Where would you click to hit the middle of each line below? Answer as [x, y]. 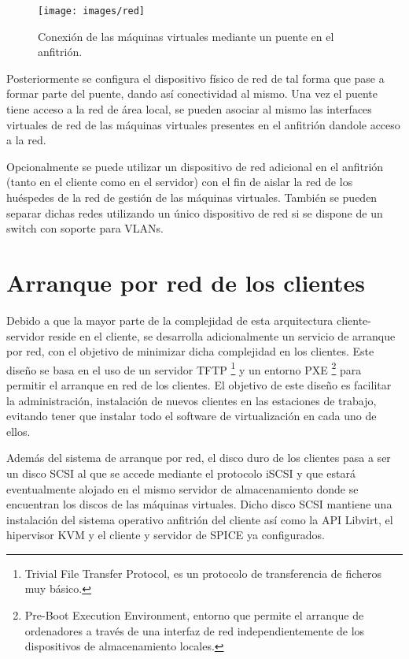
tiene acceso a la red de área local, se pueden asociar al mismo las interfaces [189, 109]
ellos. [18, 431]
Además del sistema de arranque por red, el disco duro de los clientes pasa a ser [199, 458]
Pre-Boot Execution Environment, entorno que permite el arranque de [194, 615]
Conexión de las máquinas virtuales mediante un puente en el [186, 36]
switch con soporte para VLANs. [85, 228]
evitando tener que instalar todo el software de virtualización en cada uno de [192, 416]
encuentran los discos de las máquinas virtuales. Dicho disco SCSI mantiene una [199, 504]
